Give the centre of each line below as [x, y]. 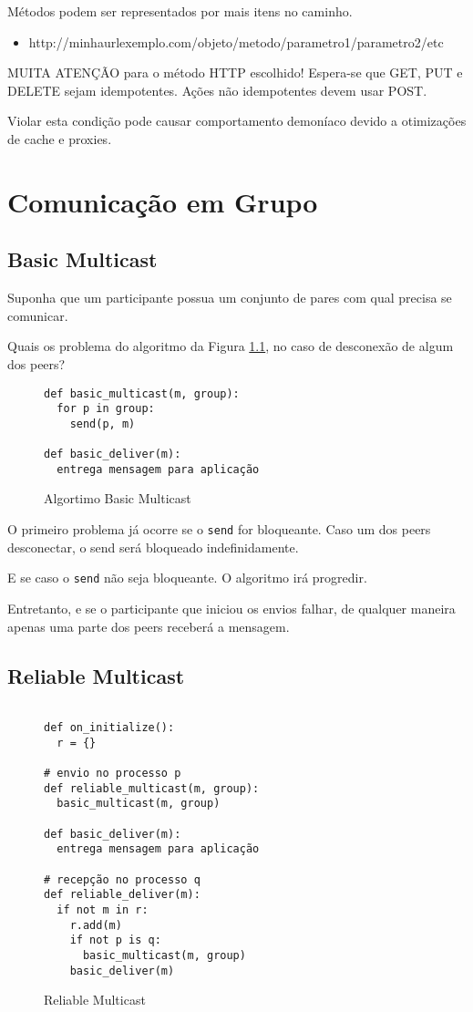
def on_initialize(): [109, 728]
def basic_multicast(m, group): [142, 393]
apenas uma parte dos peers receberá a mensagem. [149, 626]
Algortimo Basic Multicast [118, 498]
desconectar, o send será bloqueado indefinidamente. [153, 547]
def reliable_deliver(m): [122, 895]
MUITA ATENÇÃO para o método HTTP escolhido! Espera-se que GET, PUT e [235, 72]
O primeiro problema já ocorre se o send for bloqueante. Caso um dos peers [219, 529]
